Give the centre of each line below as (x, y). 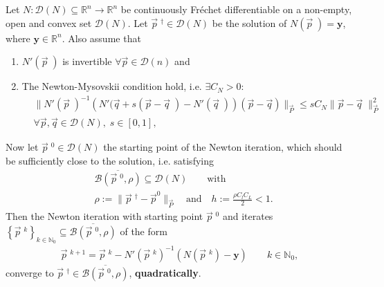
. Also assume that (101, 38)
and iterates (248, 216)
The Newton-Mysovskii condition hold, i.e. (112, 86)
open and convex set (49, 22)
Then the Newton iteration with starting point (104, 216)
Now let (22, 147)
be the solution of (249, 22)
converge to (30, 273)
